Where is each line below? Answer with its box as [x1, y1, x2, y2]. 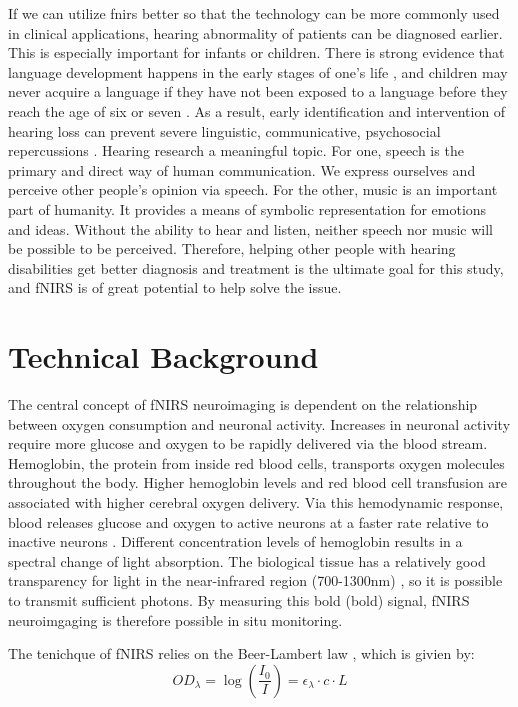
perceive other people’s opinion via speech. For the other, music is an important [8, 179, 498, 200]
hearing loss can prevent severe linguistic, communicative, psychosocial [8, 120, 441, 141]
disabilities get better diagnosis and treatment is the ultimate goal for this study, [8, 257, 504, 278]
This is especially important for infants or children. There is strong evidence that [8, 42, 505, 63]
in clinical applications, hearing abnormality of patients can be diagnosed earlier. [8, 22, 503, 43]
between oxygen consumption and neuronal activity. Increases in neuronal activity [8, 413, 511, 434]
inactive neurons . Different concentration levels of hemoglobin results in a [8, 531, 463, 552]
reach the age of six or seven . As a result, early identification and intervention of [8, 100, 506, 121]
